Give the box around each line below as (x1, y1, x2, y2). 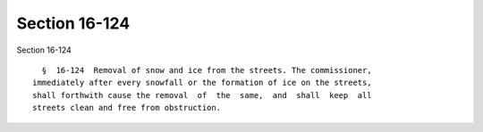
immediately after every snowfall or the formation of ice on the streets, (32, 78, 372, 88)
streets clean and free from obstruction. (32, 103, 222, 113)
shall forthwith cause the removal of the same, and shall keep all (32, 90, 372, 100)
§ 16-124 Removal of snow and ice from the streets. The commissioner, (41, 65, 372, 75)
